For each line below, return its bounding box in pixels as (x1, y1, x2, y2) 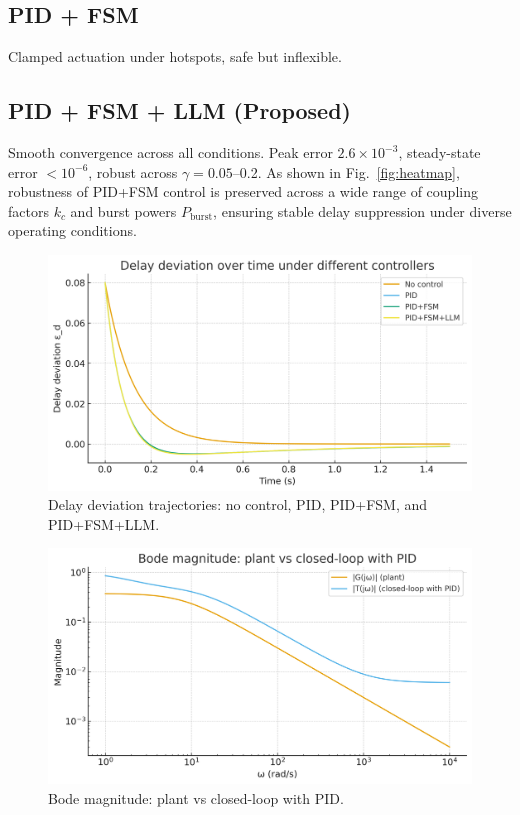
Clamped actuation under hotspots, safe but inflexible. (8, 46, 342, 67)
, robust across (88, 161, 178, 182)
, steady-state (398, 142, 481, 162)
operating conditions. (8, 220, 137, 241)
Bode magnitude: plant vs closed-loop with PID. (48, 787, 344, 808)
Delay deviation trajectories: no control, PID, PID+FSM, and (48, 494, 428, 515)
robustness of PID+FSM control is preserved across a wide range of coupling (8, 181, 478, 202)
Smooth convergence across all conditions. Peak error (8, 142, 333, 162)
